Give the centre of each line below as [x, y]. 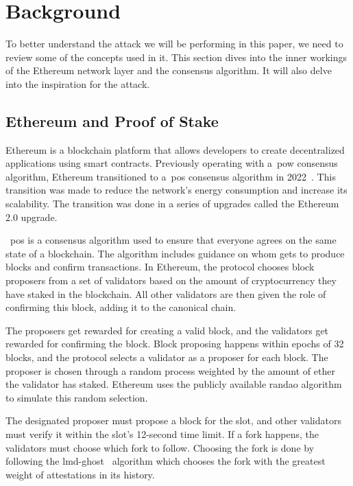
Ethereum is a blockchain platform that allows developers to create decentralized [175, 149]
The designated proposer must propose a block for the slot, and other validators [173, 420]
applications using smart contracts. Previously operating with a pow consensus [172, 163]
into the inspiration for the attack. [78, 83]
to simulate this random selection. [77, 397]
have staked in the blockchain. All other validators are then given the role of [166, 293]
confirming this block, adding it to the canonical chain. [121, 307]
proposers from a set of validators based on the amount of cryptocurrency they [171, 280]
